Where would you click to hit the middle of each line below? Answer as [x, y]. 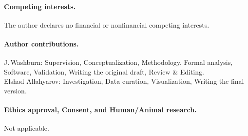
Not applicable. [27, 128]
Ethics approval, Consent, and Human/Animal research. [100, 110]
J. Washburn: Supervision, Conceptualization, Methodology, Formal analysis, [118, 62]
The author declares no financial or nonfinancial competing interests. [107, 24]
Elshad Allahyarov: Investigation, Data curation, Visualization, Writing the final [124, 81]
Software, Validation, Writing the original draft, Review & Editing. [104, 71]
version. [15, 90]
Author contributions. [41, 43]
